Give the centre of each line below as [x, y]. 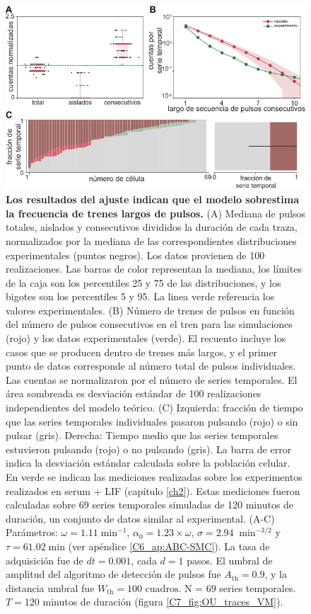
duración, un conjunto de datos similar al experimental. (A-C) [140, 518]
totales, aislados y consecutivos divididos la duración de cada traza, [152, 227]
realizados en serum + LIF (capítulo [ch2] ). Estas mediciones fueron [153, 490]
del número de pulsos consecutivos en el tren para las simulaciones [149, 324]
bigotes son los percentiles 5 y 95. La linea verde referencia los [140, 296]
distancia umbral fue [50, 587]
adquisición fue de [45, 560]
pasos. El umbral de [230, 560]
